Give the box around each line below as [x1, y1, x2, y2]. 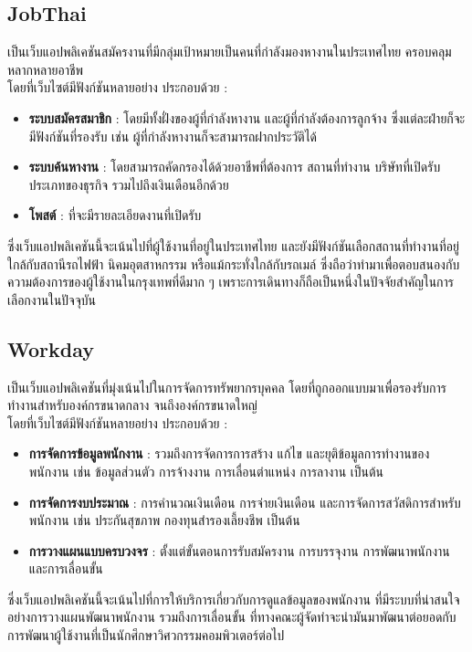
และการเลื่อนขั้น [28, 559, 103, 578]
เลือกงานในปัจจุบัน [7, 289, 96, 309]
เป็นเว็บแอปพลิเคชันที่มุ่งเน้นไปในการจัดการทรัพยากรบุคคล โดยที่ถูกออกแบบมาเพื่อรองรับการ [7, 377, 446, 396]
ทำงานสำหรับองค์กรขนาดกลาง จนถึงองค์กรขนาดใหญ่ [7, 395, 257, 415]
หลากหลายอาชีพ [7, 59, 84, 79]
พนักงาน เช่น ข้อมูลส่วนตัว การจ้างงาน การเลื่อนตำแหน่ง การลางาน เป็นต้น [28, 461, 384, 480]
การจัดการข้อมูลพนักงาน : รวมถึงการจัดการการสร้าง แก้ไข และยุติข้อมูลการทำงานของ [28, 444, 430, 463]
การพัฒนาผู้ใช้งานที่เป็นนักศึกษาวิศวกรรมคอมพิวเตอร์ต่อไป [7, 626, 285, 645]
